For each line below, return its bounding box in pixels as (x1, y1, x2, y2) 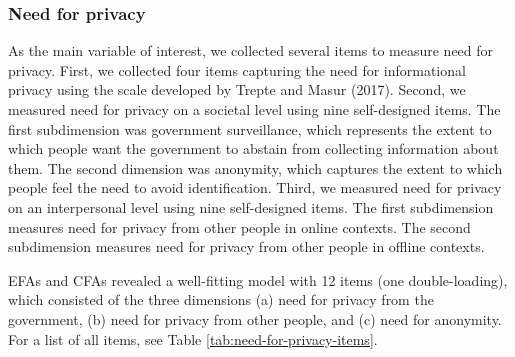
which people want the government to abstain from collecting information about (8, 138, 499, 159)
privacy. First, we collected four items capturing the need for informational (8, 59, 466, 80)
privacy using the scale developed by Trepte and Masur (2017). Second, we (8, 79, 466, 100)
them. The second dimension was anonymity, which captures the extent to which (8, 157, 503, 178)
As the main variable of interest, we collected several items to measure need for (8, 40, 494, 61)
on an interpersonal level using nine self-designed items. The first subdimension (8, 196, 494, 217)
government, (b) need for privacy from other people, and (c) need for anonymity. (8, 308, 502, 329)
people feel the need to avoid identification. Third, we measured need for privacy (8, 177, 502, 198)
